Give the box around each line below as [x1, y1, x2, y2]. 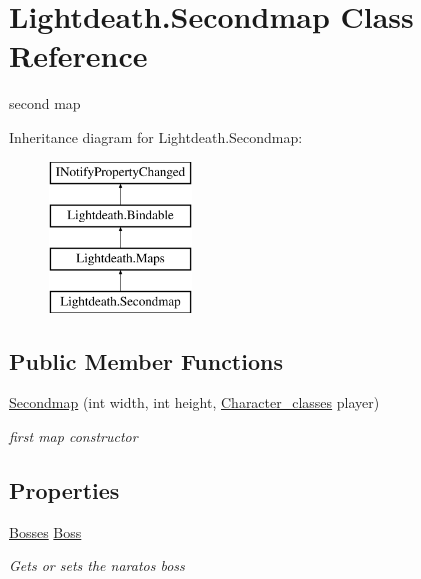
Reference [9, 35, 148, 76]
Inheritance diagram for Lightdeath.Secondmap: [9, 126, 303, 147]
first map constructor [9, 426, 138, 447]
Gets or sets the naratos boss [9, 555, 185, 576]
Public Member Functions [9, 345, 283, 376]
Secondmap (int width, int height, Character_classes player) [9, 392, 380, 413]
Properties [9, 475, 120, 506]
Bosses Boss [9, 521, 82, 542]
